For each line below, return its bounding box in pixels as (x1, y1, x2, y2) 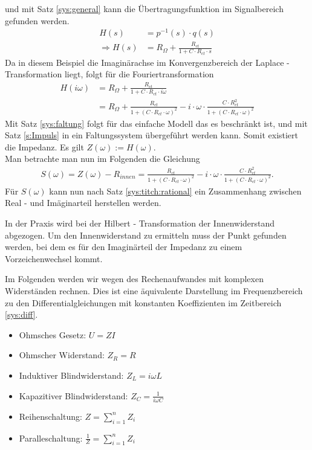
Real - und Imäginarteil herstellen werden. (5, 196, 161, 209)
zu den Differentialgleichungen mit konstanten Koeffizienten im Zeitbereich (5, 296, 282, 309)
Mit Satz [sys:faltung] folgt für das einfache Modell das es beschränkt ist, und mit (5, 117, 308, 129)
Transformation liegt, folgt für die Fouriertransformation (5, 68, 214, 80)
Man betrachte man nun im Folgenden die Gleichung (5, 152, 200, 165)
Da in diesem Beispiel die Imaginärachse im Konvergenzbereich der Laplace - (5, 56, 290, 68)
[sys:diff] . (5, 308, 38, 321)
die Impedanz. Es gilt (5, 140, 84, 153)
